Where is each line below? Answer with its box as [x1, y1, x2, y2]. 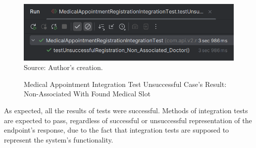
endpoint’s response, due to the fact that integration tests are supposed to [4, 125, 229, 135]
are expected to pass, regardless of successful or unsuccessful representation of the [4, 115, 252, 125]
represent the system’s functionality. [4, 134, 113, 145]
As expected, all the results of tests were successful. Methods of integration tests [4, 105, 248, 116]
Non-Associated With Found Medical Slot [24, 88, 151, 99]
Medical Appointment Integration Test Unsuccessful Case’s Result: [24, 78, 227, 89]
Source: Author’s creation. [24, 62, 103, 73]
